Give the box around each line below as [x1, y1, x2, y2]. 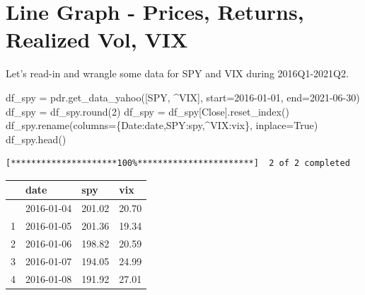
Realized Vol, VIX [6, 25, 188, 54]
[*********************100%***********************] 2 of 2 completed [6, 158, 350, 169]
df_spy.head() [6, 131, 66, 146]
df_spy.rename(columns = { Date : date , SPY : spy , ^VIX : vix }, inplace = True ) [6, 118, 318, 133]
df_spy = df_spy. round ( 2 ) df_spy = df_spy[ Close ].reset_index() [6, 104, 289, 118]
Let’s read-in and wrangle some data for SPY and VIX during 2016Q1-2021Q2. [6, 66, 349, 81]
